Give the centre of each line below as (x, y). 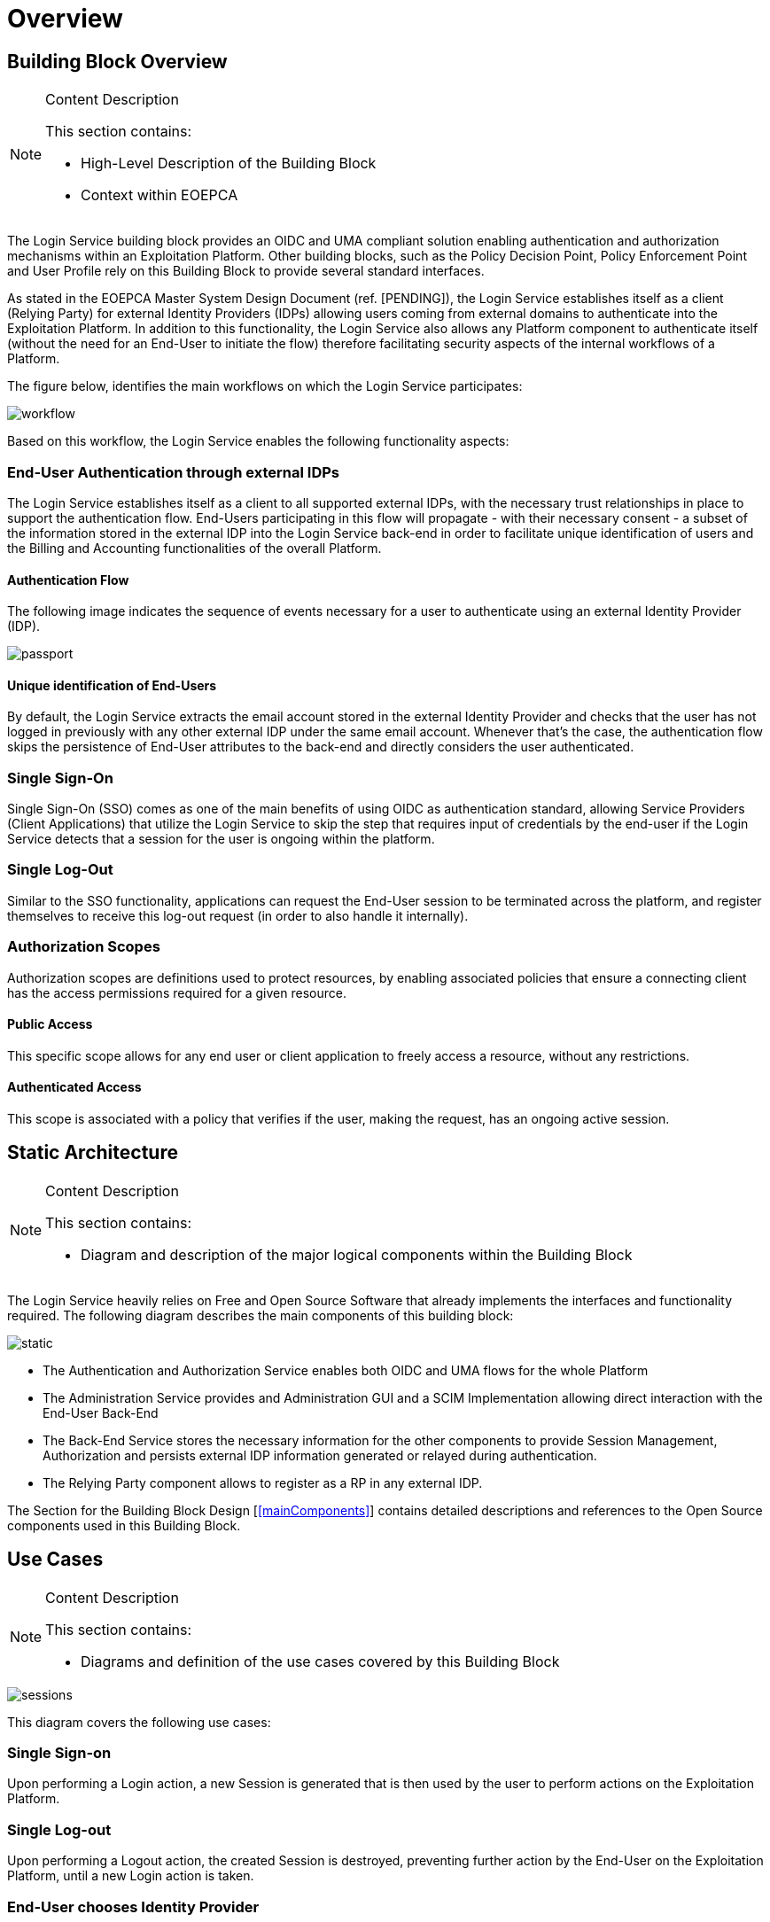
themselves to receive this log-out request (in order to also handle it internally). (238, 915)
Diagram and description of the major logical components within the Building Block (357, 1254)
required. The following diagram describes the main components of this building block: (261, 1315)
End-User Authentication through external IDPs (174, 472)
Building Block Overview (117, 61)
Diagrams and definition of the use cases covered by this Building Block (320, 1661)
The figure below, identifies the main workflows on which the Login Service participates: (265, 386)
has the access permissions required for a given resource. (177, 992)
